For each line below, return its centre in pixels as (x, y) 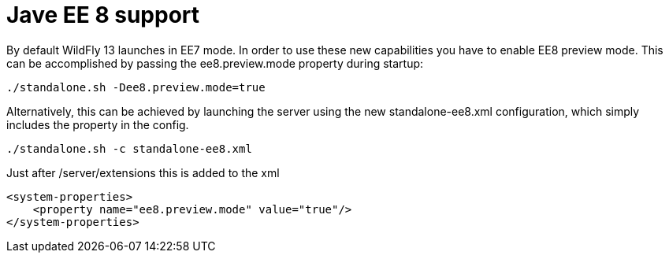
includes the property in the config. (98, 124)
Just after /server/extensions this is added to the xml (143, 172)
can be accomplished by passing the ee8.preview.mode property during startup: (215, 63)
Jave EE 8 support (103, 15)
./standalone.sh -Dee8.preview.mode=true (136, 87)
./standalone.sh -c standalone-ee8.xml (129, 148)
